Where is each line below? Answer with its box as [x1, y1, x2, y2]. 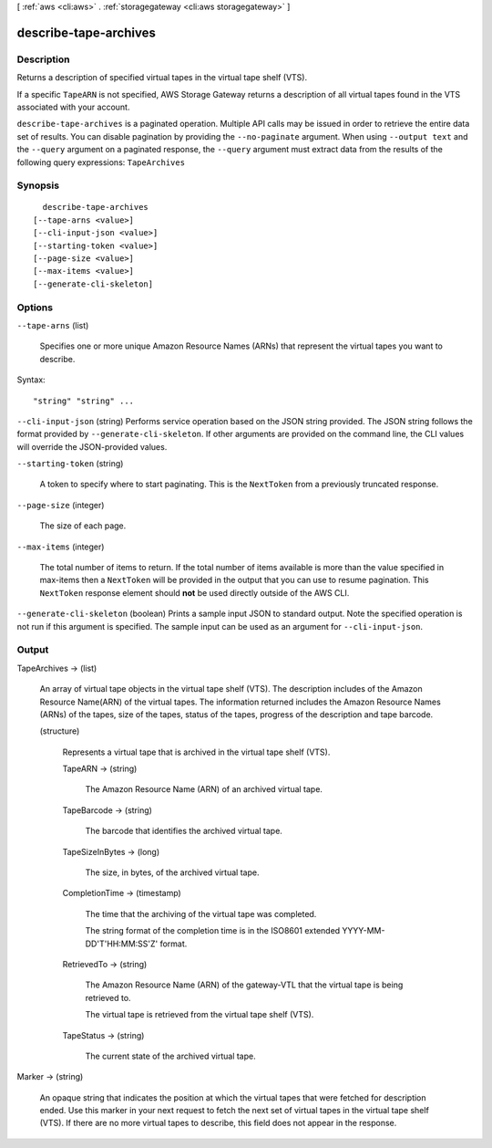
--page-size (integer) [16, 499, 105, 510]
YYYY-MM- [342, 925, 385, 936]
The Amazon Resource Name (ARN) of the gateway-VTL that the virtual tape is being [85, 979, 404, 990]
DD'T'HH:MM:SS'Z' [85, 938, 159, 949]
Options [16, 301, 54, 314]
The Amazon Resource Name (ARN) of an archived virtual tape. [85, 784, 323, 795]
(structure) [39, 725, 80, 736]
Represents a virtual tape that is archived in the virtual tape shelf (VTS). [62, 746, 331, 757]
